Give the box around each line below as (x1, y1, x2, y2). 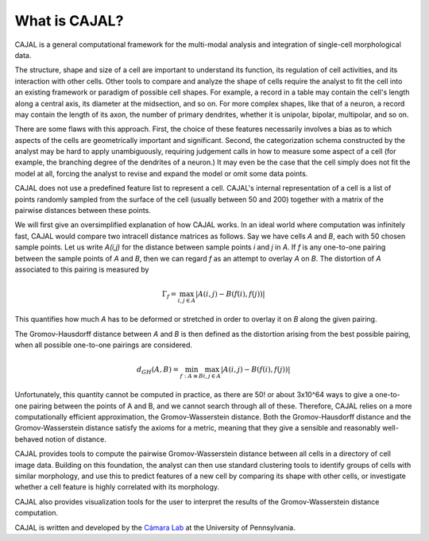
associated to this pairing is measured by (14, 265, 149, 274)
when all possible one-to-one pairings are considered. (14, 340, 193, 350)
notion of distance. (44, 434, 107, 444)
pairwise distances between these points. (14, 206, 151, 215)
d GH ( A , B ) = (136, 365, 179, 377)
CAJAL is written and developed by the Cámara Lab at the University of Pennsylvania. (14, 523, 296, 532)
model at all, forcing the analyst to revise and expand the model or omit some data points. (14, 168, 308, 178)
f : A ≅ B (180, 373, 204, 381)
